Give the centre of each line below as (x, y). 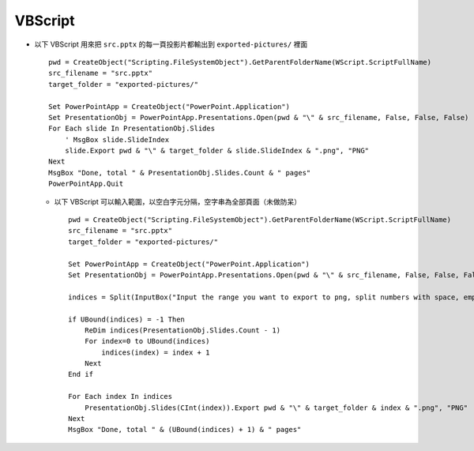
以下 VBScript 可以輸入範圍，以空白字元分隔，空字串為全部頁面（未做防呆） (178, 201)
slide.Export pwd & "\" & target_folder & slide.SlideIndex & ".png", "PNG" (217, 151)
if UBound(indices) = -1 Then (127, 319)
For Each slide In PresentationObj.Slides (132, 129)
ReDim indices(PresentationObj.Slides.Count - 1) (182, 330)
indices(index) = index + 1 (156, 352)
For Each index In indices (120, 397)
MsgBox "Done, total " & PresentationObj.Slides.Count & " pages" (180, 173)
